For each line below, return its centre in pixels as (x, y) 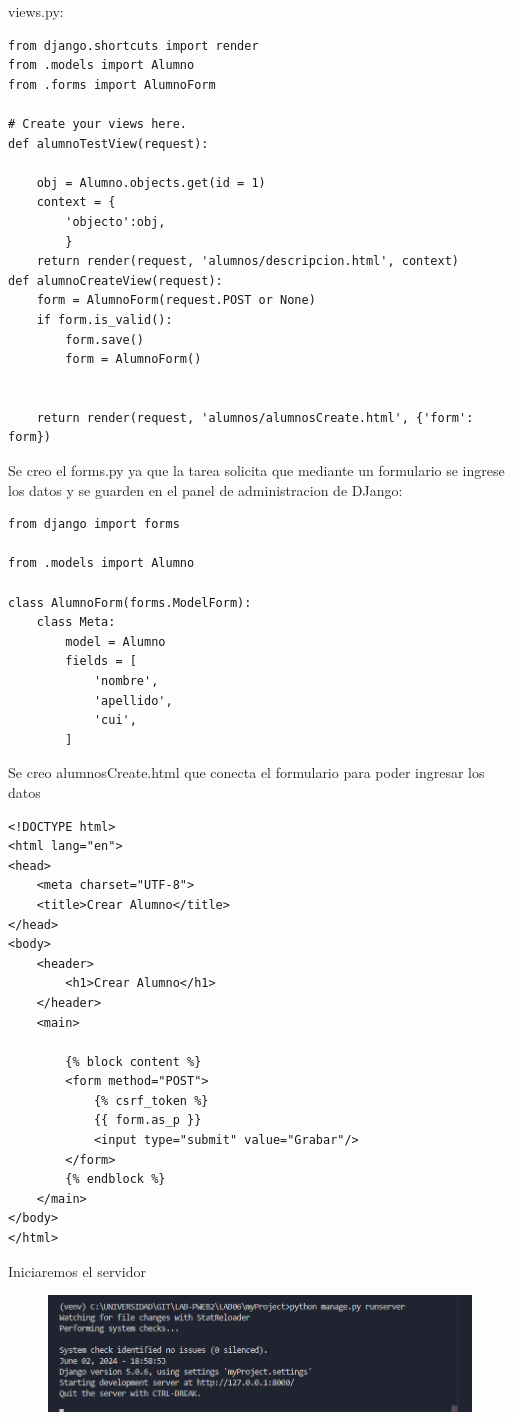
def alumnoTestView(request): (108, 143)
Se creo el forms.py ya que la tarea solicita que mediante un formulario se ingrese (256, 470)
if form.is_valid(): (104, 319)
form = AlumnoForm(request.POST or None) (176, 300)
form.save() (105, 339)
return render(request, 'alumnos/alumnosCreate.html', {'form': (255, 417)
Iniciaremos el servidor (77, 1270)
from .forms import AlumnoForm (112, 84)
